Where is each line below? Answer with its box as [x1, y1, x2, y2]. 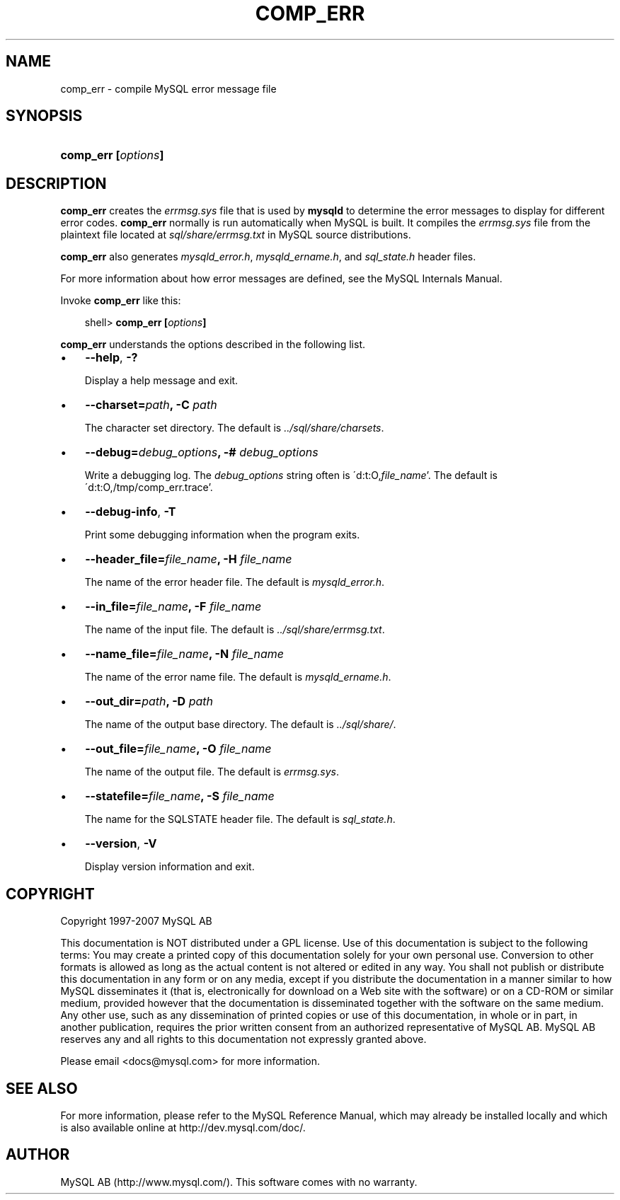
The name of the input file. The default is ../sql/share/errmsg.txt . [84, 623, 385, 636]
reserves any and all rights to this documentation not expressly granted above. [60, 1033, 427, 1046]
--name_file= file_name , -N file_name [85, 647, 285, 662]
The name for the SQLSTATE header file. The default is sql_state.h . [84, 813, 396, 826]
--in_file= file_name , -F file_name [85, 599, 262, 614]
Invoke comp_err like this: [60, 294, 181, 307]
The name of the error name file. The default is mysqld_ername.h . [84, 671, 391, 683]
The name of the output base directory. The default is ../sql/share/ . [84, 718, 396, 731]
